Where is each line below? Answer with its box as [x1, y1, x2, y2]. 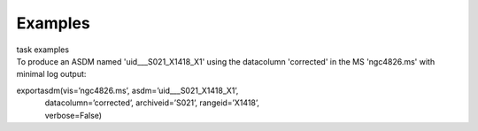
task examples [16, 44, 70, 55]
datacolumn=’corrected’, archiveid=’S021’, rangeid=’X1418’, [44, 97, 260, 108]
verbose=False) [44, 110, 102, 120]
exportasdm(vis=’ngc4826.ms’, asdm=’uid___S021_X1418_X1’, [16, 85, 239, 96]
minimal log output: [16, 69, 87, 80]
